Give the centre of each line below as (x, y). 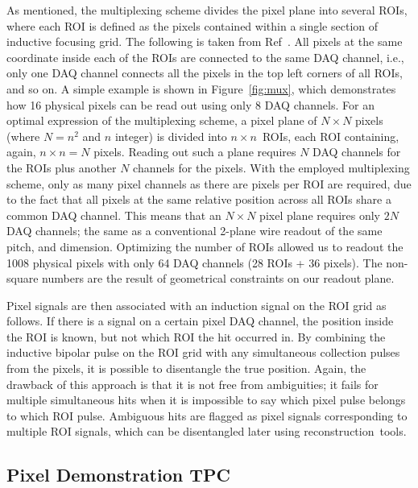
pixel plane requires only (320, 215)
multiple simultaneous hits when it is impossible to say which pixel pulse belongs (206, 400)
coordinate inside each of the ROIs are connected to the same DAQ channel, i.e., (205, 57)
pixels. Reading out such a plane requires (195, 152)
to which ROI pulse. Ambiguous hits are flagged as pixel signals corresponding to (207, 415)
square (23, 278)
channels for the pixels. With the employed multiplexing (271, 167)
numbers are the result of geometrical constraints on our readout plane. (218, 278)
